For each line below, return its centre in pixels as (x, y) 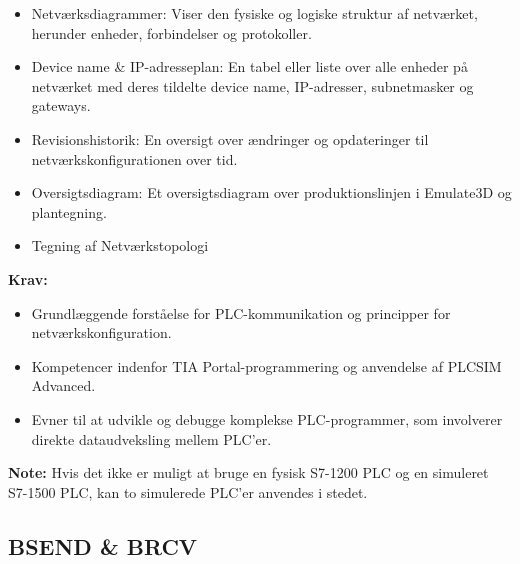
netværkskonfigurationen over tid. (134, 158)
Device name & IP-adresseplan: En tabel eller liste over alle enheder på (249, 66)
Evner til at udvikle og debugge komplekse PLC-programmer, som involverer (267, 418)
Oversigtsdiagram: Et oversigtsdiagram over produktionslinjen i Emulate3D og (271, 192)
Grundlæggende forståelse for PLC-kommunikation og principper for (241, 312)
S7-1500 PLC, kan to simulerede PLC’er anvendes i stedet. (188, 491)
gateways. (61, 105)
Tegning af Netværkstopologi (120, 245)
